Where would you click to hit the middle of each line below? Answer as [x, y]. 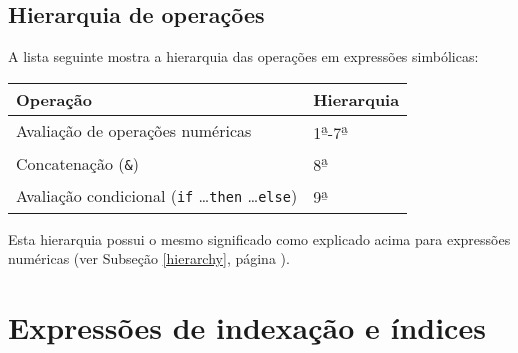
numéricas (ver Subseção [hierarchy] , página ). [149, 258]
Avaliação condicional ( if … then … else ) [157, 196]
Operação [54, 99]
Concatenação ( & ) [77, 163]
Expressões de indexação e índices [247, 327]
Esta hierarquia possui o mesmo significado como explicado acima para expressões [259, 238]
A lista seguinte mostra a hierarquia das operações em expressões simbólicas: [243, 56]
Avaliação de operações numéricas [134, 131]
